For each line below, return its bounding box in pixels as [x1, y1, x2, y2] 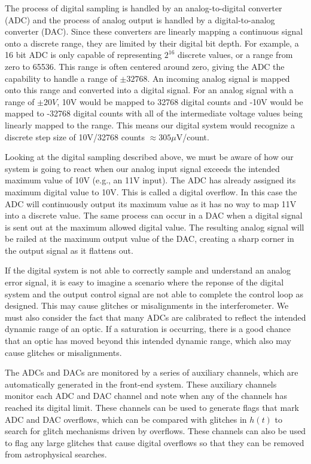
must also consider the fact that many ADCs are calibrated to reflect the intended [5, 311, 306, 323]
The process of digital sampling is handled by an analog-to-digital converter [5, 2, 282, 14]
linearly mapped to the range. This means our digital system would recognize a [5, 118, 295, 131]
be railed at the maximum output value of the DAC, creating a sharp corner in [5, 232, 294, 245]
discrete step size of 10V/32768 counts [5, 130, 145, 143]
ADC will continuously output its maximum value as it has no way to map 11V [5, 197, 297, 210]
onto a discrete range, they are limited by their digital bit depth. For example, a [5, 36, 299, 49]
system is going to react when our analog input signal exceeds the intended [5, 162, 280, 174]
